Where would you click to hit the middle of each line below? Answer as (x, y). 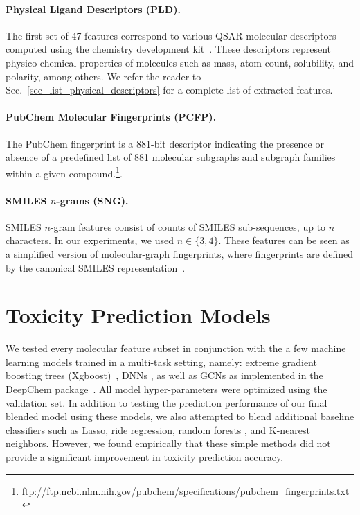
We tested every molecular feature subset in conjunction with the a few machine (176, 348)
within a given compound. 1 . (64, 172)
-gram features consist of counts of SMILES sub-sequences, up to (188, 226)
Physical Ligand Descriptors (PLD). (93, 9)
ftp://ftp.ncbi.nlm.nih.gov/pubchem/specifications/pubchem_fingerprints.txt (186, 490)
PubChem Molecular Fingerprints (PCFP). (111, 117)
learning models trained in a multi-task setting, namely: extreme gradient (161, 361)
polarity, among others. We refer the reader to (103, 76)
